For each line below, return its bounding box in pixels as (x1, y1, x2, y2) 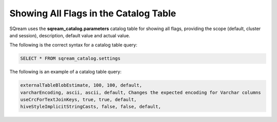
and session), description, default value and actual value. (9, 32, 130, 38)
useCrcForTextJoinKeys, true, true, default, (20, 97, 137, 103)
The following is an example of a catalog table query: (9, 69, 122, 75)
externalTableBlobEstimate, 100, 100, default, (20, 82, 142, 88)
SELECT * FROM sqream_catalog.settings (20, 56, 121, 61)
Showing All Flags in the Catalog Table (9, 8, 176, 19)
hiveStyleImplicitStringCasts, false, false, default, (20, 104, 161, 110)
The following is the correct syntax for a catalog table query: (9, 42, 138, 48)
